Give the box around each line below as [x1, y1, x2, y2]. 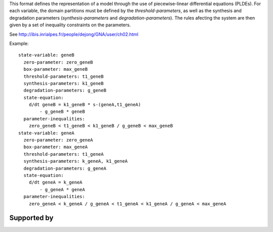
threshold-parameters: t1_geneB [23, 73, 104, 79]
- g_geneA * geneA [39, 187, 85, 192]
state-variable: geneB [18, 52, 75, 58]
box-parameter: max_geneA [23, 144, 88, 150]
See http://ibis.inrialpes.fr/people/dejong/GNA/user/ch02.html [9, 31, 139, 37]
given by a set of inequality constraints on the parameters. [9, 22, 131, 28]
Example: [9, 40, 29, 47]
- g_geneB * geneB [39, 109, 85, 115]
